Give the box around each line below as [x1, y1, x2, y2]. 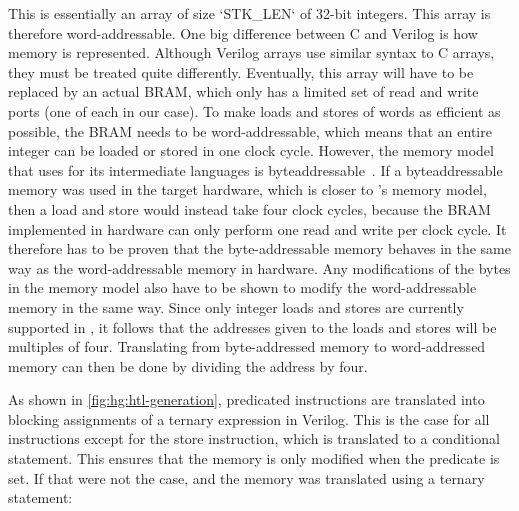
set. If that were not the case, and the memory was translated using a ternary [8, 467, 485, 488]
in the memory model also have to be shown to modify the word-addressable [8, 277, 477, 298]
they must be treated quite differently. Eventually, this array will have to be [8, 61, 474, 82]
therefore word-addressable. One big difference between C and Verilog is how [8, 22, 478, 43]
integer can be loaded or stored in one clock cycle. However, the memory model [8, 140, 494, 161]
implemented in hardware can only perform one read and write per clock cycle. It [8, 218, 507, 239]
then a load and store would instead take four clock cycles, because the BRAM [8, 198, 491, 219]
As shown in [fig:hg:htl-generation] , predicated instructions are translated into [8, 389, 485, 410]
